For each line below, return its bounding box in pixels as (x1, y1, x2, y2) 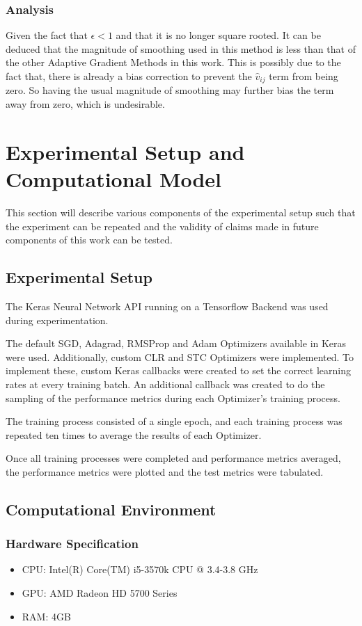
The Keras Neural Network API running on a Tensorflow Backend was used (6, 298, 329, 313)
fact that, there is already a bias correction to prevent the (6, 69, 252, 83)
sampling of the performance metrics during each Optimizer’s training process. (6, 390, 340, 405)
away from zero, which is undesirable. (6, 97, 165, 111)
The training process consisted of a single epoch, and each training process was (6, 414, 343, 428)
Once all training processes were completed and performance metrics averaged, (6, 451, 341, 465)
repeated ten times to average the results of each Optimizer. (6, 427, 262, 442)
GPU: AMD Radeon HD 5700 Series (22, 586, 178, 600)
